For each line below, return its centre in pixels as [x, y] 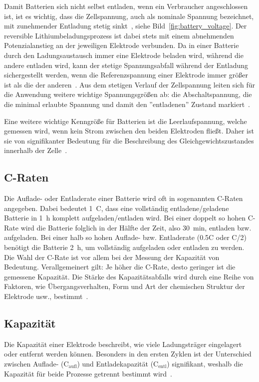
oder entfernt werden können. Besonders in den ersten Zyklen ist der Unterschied [128, 354]
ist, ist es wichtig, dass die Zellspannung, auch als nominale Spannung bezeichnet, [129, 16]
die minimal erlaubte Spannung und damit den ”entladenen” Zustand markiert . [127, 104]
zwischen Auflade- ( [34, 364]
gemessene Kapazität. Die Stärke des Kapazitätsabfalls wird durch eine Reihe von [129, 276]
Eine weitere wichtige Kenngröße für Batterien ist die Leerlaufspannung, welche [126, 121]
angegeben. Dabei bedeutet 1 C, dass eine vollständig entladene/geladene [117, 208]
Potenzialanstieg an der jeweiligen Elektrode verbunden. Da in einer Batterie [122, 45]
